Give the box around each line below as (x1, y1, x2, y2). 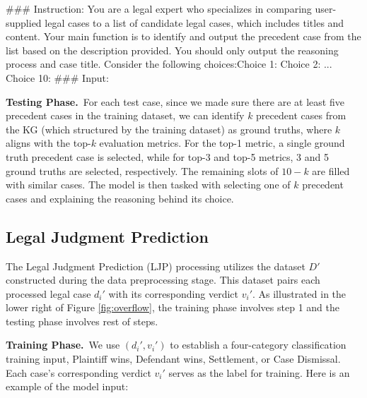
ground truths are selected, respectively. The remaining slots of (6, 163, 279, 178)
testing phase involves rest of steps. (6, 313, 158, 328)
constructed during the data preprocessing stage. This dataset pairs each (6, 272, 320, 287)
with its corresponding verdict (108, 286, 238, 301)
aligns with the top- (6, 135, 91, 150)
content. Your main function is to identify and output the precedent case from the (6, 29, 361, 44)
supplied (6, 15, 42, 30)
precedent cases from (256, 108, 346, 123)
